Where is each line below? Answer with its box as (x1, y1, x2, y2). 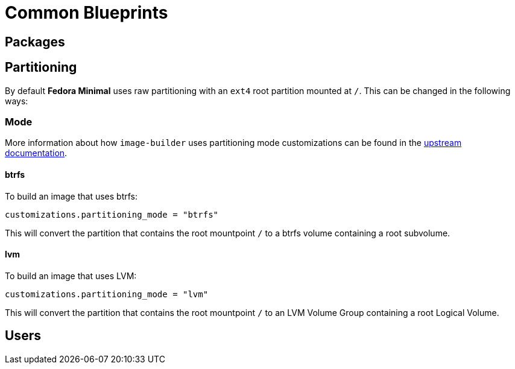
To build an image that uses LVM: (5, 270, 137, 281)
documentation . (5, 148, 68, 159)
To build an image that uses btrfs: (5, 191, 138, 201)
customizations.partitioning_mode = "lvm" (5, 289, 209, 299)
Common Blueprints (5, 2, 168, 23)
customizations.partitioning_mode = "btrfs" (5, 209, 219, 219)
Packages (5, 34, 65, 49)
